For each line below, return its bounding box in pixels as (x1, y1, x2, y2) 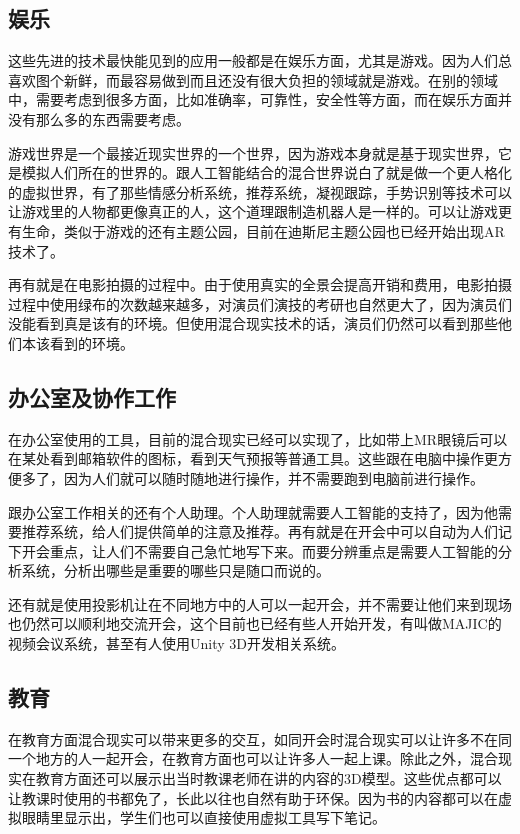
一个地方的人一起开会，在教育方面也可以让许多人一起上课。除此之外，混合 (8, 748, 498, 769)
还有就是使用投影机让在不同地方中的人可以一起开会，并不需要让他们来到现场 (8, 593, 512, 614)
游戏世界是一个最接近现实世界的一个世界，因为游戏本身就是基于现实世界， (8, 142, 498, 163)
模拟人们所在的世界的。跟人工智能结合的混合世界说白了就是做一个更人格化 (21, 162, 512, 183)
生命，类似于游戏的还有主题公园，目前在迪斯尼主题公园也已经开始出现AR (21, 220, 505, 241)
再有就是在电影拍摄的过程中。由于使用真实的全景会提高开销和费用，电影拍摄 (8, 274, 512, 295)
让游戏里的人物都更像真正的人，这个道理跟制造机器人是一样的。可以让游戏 (8, 201, 498, 222)
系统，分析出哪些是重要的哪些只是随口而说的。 (21, 560, 330, 581)
